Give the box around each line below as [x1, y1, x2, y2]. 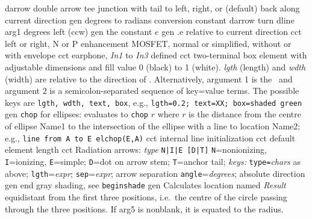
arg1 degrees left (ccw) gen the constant [5, 25, 152, 38]
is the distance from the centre [189, 108, 301, 120]
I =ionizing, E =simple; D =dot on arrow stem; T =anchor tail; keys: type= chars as [5, 155, 301, 167]
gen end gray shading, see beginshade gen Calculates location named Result [5, 179, 286, 191]
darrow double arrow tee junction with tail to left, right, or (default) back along [5, 2, 300, 14]
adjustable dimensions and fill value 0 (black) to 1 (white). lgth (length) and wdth [5, 60, 306, 73]
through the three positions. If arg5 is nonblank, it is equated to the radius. [5, 202, 284, 215]
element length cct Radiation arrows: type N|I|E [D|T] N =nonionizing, [5, 143, 267, 156]
